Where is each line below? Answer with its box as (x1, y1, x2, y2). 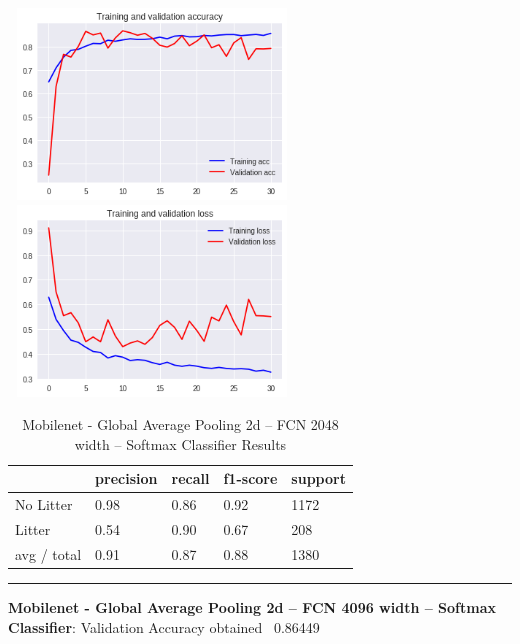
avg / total (15, 543, 82, 564)
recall (171, 468, 210, 489)
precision (95, 468, 158, 489)
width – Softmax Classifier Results (74, 433, 287, 454)
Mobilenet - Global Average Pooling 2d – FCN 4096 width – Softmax (8, 597, 497, 617)
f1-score (223, 468, 278, 489)
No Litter (15, 494, 73, 515)
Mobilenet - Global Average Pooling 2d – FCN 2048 (22, 414, 339, 435)
